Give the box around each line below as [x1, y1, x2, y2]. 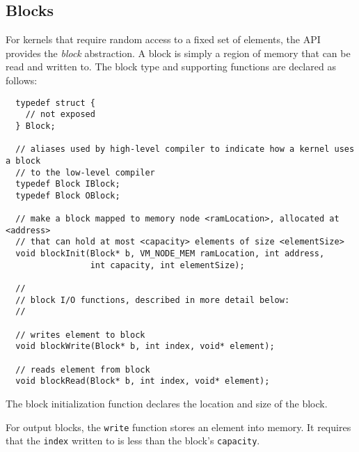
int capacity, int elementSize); [90, 260, 245, 270]
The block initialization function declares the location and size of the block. [6, 396, 328, 410]
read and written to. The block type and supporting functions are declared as [6, 59, 336, 74]
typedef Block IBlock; [15, 179, 120, 189]
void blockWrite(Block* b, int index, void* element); [15, 341, 275, 352]
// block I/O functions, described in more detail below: [15, 295, 290, 305]
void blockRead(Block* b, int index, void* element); [15, 376, 270, 387]
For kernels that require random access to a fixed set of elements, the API [6, 32, 321, 47]
